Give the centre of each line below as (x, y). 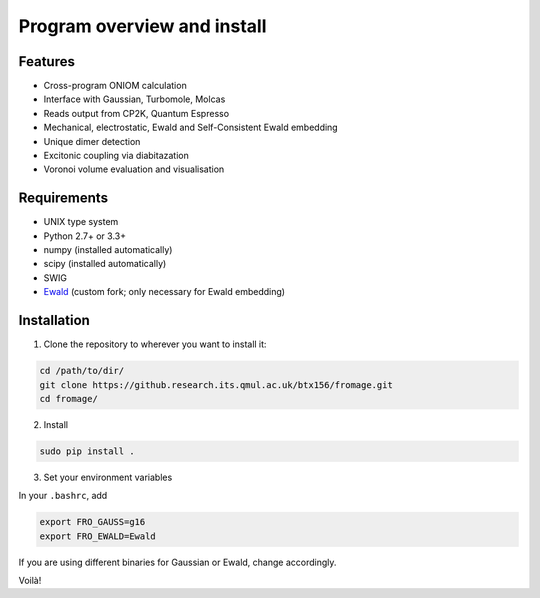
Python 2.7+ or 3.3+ (85, 236)
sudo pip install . (87, 451)
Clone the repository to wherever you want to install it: (155, 344)
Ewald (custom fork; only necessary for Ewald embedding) (164, 292)
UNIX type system (81, 222)
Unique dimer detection (92, 141)
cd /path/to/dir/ (82, 371)
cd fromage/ (69, 398)
